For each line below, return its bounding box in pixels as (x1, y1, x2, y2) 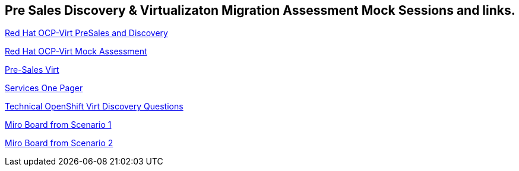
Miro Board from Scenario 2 (5, 138, 113, 149)
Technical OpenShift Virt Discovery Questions (5, 101, 183, 112)
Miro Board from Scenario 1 (5, 120, 112, 130)
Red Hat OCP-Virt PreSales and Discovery (5, 28, 168, 38)
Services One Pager (5, 83, 83, 93)
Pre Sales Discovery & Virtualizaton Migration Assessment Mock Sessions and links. (5, 3, 515, 18)
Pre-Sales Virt (5, 64, 59, 75)
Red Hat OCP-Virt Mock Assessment (5, 46, 147, 57)
